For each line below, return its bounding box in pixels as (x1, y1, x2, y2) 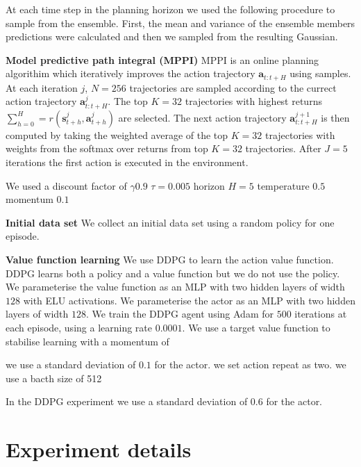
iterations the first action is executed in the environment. (6, 155, 249, 170)
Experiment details (6, 435, 192, 464)
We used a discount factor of (6, 178, 127, 192)
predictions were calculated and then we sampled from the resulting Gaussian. (6, 29, 338, 44)
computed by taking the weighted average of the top (6, 127, 228, 142)
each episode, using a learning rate (6, 320, 153, 334)
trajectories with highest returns (185, 94, 322, 108)
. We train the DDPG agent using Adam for (86, 306, 274, 321)
